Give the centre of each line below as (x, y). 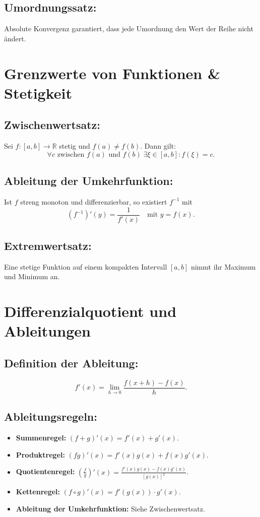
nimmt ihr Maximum (223, 266)
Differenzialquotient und (90, 311)
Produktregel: (40, 454)
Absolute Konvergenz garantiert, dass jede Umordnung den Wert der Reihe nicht (129, 28)
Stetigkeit (38, 92)
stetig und (75, 146)
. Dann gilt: (158, 146)
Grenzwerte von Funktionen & (112, 73)
